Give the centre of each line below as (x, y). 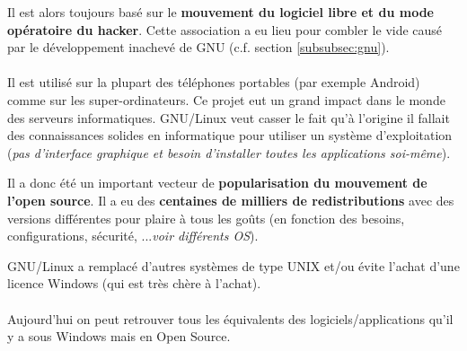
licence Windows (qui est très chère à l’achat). (134, 283)
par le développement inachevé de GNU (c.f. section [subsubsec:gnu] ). (198, 47)
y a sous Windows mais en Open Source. (119, 336)
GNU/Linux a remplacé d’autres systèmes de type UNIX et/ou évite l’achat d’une (233, 265)
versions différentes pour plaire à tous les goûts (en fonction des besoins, (206, 218)
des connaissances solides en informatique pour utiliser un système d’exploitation (230, 135)
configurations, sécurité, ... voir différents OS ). (133, 236)
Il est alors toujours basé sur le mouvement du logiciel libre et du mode (220, 12)
